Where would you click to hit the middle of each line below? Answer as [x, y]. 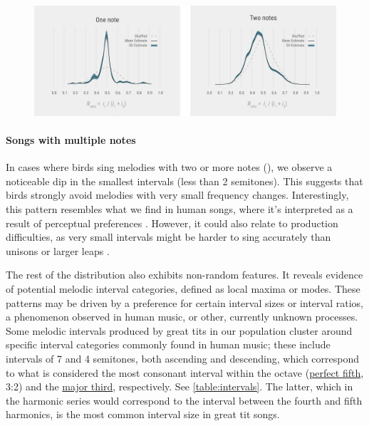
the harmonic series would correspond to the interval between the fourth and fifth [184, 400]
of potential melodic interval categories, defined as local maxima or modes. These [183, 289]
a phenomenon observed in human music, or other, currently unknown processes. [182, 317]
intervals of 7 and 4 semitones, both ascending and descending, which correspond [183, 358]
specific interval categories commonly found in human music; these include [168, 344]
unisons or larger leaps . [58, 250]
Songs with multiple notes [71, 140]
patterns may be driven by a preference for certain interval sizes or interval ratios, [184, 302]
